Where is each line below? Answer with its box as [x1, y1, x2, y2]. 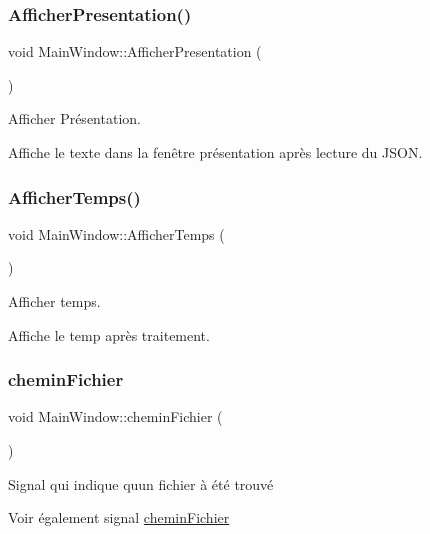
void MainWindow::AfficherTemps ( [8, 223, 225, 244]
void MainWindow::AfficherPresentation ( [8, 41, 262, 62]
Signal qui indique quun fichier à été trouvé [8, 473, 274, 494]
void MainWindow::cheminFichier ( [8, 406, 223, 427]
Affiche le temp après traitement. [8, 324, 210, 345]
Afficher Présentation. [8, 108, 141, 129]
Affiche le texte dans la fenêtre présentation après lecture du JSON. [8, 142, 423, 162]
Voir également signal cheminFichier [8, 507, 230, 528]
